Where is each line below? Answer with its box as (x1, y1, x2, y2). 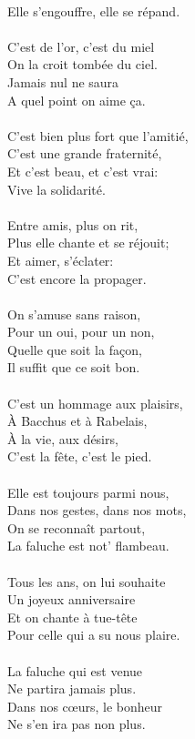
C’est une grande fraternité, (7, 144, 162, 163)
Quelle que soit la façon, (7, 339, 142, 359)
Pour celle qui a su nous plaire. (7, 625, 180, 644)
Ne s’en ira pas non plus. (7, 714, 146, 734)
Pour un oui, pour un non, (7, 322, 155, 341)
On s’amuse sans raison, (7, 304, 141, 323)
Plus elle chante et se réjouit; (7, 233, 169, 252)
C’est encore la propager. (7, 268, 147, 288)
